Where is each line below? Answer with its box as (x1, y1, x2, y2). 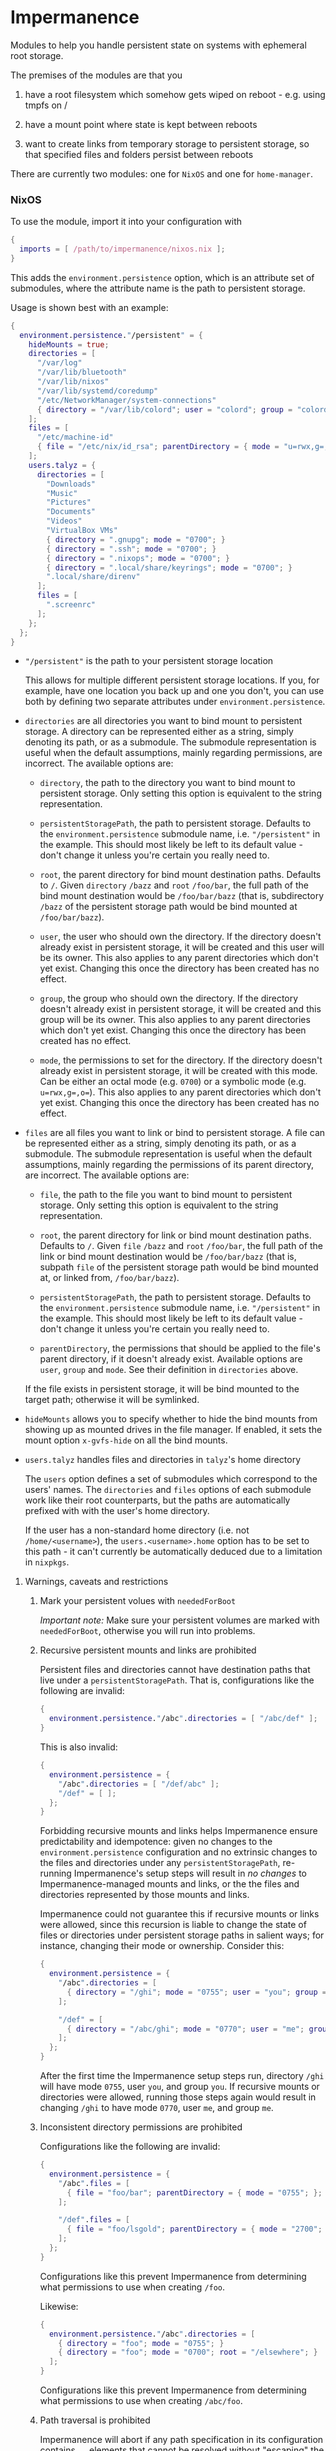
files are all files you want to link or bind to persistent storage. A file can (24, 1127, 326, 1139)
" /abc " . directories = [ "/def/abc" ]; (58, 1779, 220, 1789)
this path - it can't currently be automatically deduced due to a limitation (24, 1546, 323, 1558)
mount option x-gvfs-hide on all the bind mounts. (24, 1434, 228, 1446)
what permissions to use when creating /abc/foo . (39, 2395, 243, 2407)
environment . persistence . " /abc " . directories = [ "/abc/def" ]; (48, 1714, 318, 1724)
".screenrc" (46, 600, 97, 610)
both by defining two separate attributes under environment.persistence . (24, 696, 326, 708)
